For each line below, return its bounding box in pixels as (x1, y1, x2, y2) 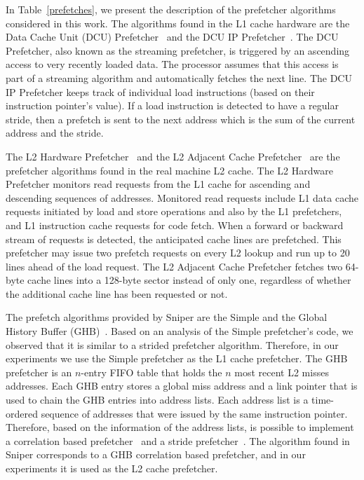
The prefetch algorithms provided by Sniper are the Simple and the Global (6, 310, 328, 324)
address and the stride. (6, 125, 104, 140)
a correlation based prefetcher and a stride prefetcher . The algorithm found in (6, 433, 350, 448)
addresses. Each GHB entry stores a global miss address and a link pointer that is (6, 378, 358, 393)
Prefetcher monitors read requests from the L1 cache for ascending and (6, 177, 311, 191)
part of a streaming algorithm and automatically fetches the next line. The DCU (6, 70, 352, 85)
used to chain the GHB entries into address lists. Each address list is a (6, 392, 309, 407)
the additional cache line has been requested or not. (6, 286, 228, 301)
